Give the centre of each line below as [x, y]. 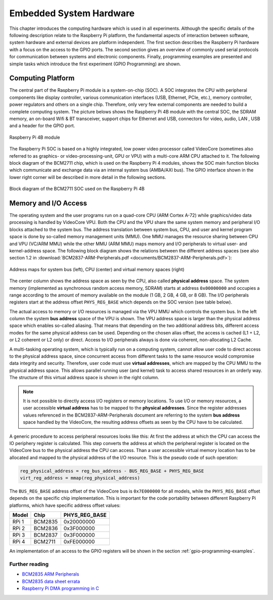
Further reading [29, 564]
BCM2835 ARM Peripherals [51, 574]
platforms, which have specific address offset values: [65, 505]
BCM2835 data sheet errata [51, 581]
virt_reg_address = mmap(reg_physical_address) [80, 478]
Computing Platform [42, 78]
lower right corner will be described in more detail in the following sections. [88, 177]
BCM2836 [46, 529]
